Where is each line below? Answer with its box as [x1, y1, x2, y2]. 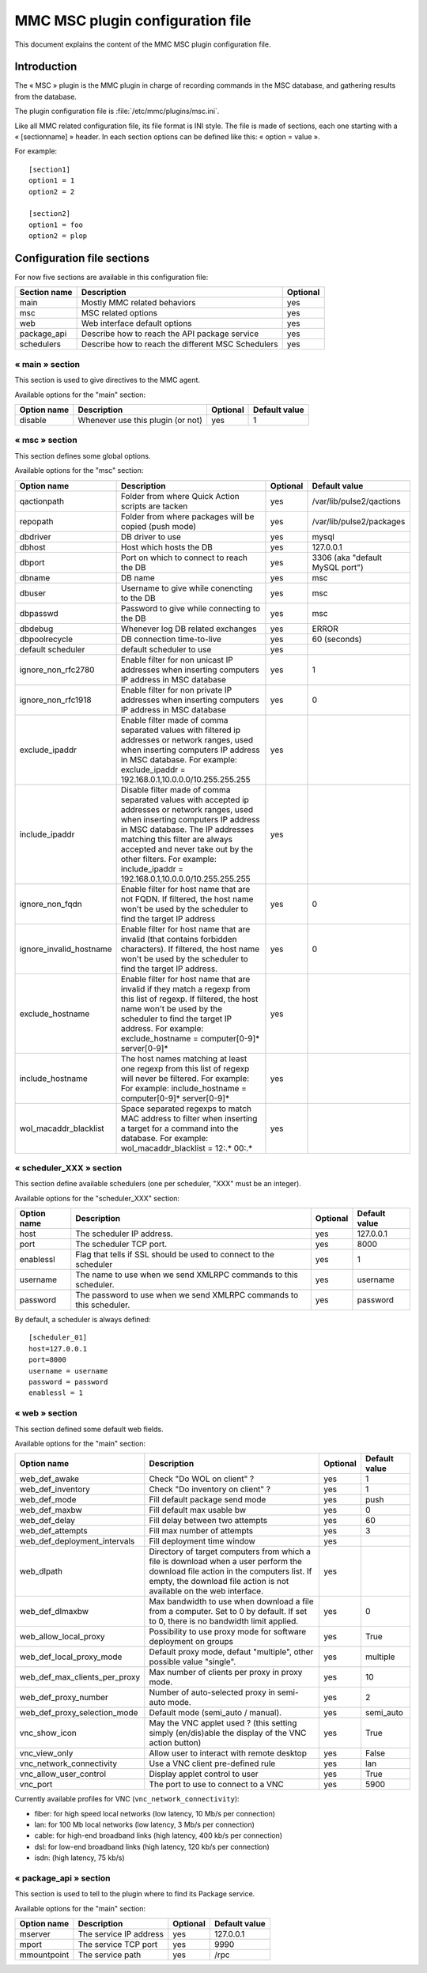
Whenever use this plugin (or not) [77, 414, 203, 425]
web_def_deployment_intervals [19, 1536, 135, 1547]
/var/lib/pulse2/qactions [312, 495, 401, 506]
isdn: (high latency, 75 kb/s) [34, 1853, 126, 1862]
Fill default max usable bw [149, 1505, 247, 1516]
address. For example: [120, 1022, 204, 1034]
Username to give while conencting [120, 582, 253, 593]
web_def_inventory [19, 1484, 91, 1495]
